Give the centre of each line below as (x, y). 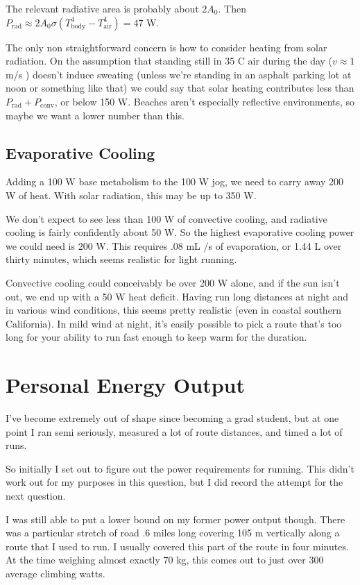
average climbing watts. (55, 573)
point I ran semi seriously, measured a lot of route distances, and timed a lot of (174, 431)
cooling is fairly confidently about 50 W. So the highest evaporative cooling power (180, 232)
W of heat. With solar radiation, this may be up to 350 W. (131, 195)
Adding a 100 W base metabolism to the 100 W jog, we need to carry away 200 (175, 181)
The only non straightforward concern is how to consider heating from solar (166, 47)
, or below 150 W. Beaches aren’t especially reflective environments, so (205, 101)
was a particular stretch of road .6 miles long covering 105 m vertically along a (173, 533)
